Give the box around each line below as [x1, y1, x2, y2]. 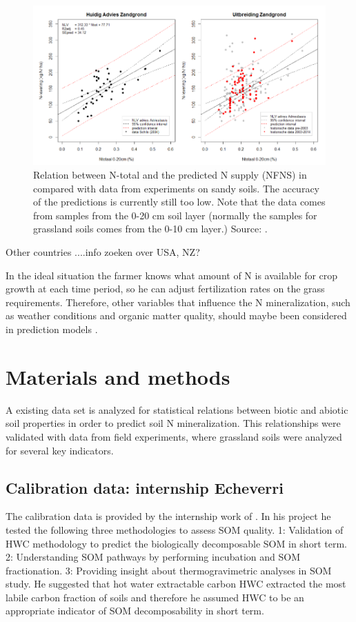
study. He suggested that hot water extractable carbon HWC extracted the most [6, 576, 346, 591]
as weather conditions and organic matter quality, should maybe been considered [6, 308, 347, 323]
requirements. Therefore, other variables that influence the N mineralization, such [6, 294, 350, 309]
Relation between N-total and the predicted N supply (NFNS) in [33, 168, 307, 182]
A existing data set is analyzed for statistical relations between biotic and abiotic [6, 402, 348, 417]
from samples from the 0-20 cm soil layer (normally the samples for [33, 208, 317, 222]
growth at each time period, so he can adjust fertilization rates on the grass [6, 281, 325, 296]
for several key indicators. [6, 443, 114, 457]
